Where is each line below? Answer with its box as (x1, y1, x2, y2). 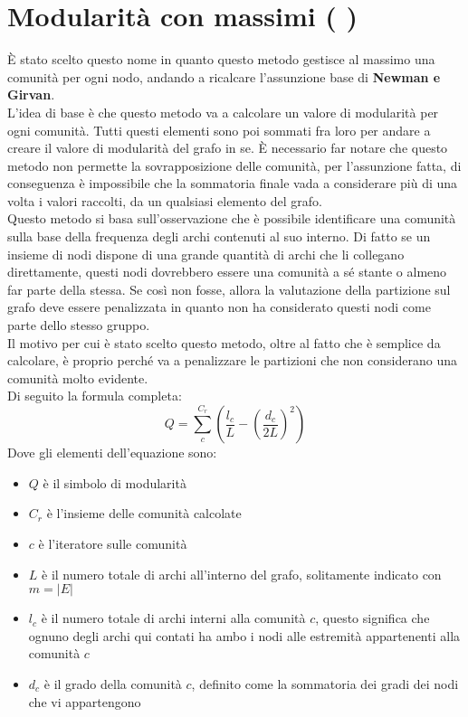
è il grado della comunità (43, 674, 182, 693)
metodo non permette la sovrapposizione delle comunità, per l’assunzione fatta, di (7, 156, 462, 175)
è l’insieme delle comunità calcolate (46, 504, 242, 523)
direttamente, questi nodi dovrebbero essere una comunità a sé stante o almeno (7, 262, 447, 281)
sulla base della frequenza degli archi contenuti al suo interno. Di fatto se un (7, 227, 431, 246)
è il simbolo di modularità (43, 473, 186, 492)
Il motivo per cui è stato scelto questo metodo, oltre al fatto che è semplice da (7, 333, 441, 352)
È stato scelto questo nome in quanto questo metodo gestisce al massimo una (7, 50, 435, 69)
